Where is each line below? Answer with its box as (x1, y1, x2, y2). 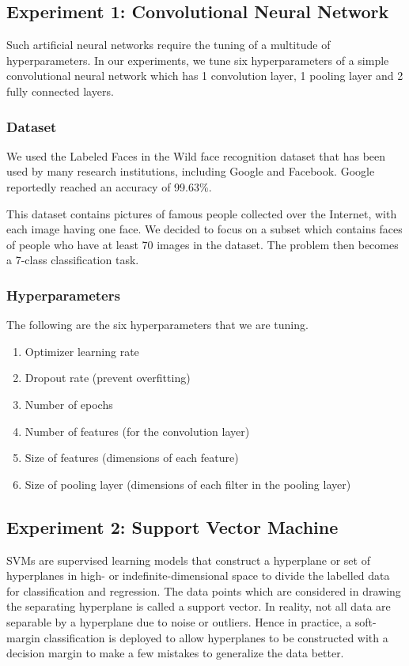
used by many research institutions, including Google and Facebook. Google (6, 163, 375, 180)
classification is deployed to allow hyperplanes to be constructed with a (44, 629, 388, 645)
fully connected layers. (6, 82, 114, 99)
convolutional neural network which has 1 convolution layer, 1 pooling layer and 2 (6, 67, 403, 84)
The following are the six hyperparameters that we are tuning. (6, 316, 309, 333)
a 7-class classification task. (6, 252, 139, 268)
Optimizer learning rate (25, 342, 139, 359)
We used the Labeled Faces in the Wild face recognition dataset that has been (6, 147, 386, 164)
